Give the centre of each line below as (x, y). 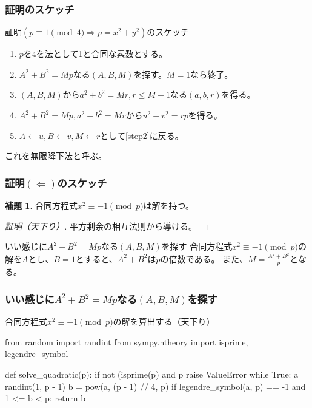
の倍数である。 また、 (204, 258)
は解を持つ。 (169, 205)
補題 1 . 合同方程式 (41, 205)
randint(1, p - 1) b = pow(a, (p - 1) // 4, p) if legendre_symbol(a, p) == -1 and (155, 386)
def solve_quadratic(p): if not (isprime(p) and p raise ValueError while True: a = (156, 374)
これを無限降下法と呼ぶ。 (56, 156)
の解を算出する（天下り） (164, 321)
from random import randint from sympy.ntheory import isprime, (127, 342)
